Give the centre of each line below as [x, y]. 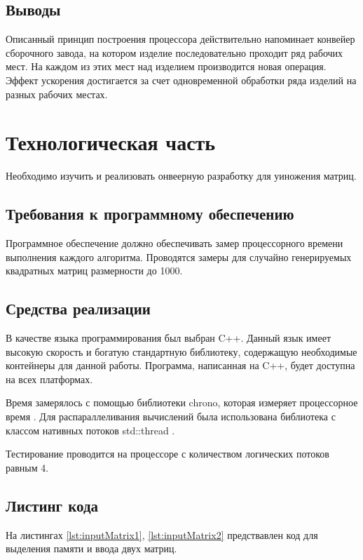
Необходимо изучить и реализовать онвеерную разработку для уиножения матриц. [181, 176]
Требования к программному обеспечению [150, 214]
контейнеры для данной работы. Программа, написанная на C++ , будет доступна [180, 365]
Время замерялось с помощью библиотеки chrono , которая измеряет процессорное [182, 402]
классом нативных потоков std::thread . [90, 430]
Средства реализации [78, 308]
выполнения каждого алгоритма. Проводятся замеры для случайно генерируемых [179, 256]
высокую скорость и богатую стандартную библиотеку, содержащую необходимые [181, 351]
